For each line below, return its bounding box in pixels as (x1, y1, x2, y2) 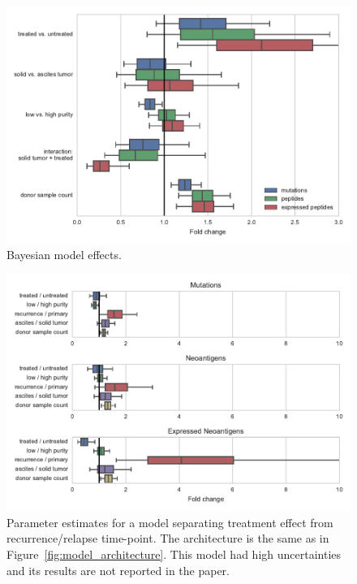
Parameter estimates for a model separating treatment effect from (6, 513, 333, 530)
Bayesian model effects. (6, 246, 122, 263)
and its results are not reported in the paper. (6, 561, 230, 578)
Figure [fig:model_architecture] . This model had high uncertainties (6, 545, 342, 562)
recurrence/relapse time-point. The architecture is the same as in (6, 530, 329, 547)
